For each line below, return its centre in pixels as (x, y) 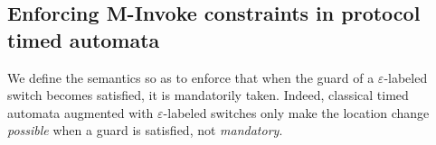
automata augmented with (81, 112)
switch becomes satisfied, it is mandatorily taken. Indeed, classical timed (208, 95)
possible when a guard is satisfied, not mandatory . (145, 130)
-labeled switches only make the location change (296, 112)
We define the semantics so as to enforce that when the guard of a (191, 77)
